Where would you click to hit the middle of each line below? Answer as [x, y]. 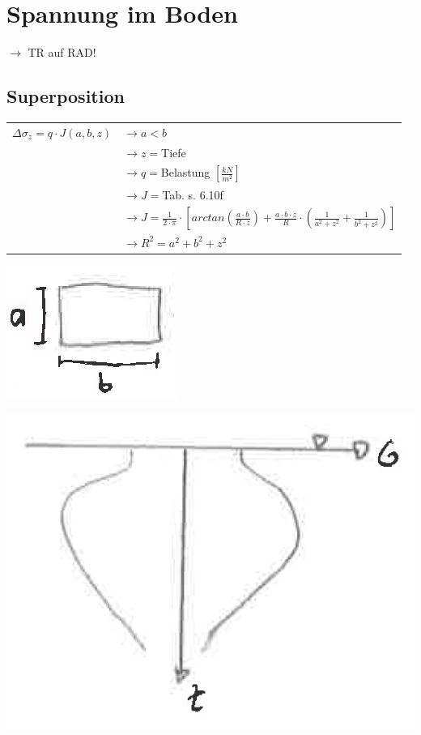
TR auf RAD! [62, 52]
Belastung [185, 172]
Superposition [66, 96]
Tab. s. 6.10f [193, 194]
